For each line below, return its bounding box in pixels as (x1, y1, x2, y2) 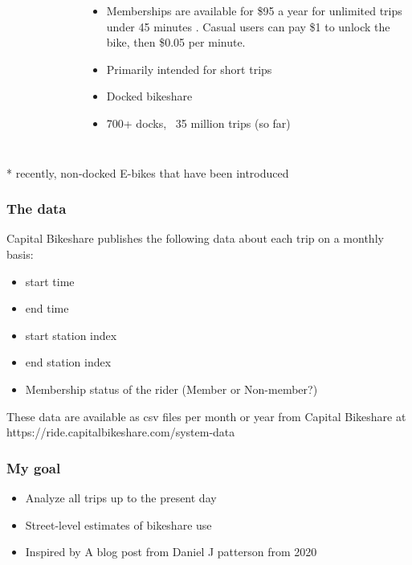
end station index (25, 354, 112, 371)
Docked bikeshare (106, 88, 193, 104)
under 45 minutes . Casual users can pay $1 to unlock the (106, 18, 390, 35)
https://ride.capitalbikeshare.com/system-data (6, 424, 235, 440)
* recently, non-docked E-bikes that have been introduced (6, 164, 289, 181)
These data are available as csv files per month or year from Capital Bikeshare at (6, 407, 406, 424)
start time (25, 272, 75, 289)
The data (6, 199, 67, 219)
